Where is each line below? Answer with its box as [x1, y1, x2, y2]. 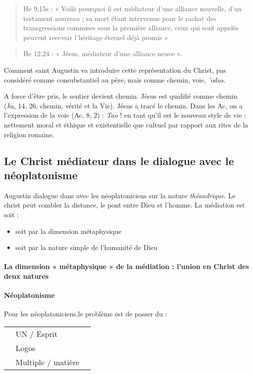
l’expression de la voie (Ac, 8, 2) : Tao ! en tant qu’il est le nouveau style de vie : [4, 110, 246, 120]
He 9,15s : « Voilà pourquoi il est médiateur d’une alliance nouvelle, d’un [23, 3, 242, 13]
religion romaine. [4, 129, 54, 139]
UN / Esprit [16, 328, 58, 339]
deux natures [4, 270, 49, 281]
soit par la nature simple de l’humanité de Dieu [15, 242, 158, 252]
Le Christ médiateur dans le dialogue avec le [4, 153, 234, 168]
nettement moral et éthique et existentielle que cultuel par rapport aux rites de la [4, 119, 249, 129]
